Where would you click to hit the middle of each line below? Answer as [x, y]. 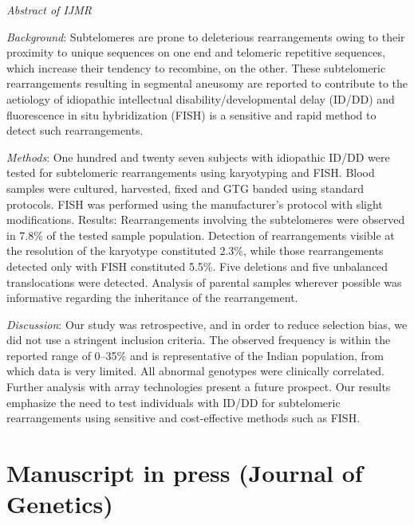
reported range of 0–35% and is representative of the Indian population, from [195, 355]
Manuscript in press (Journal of [185, 473]
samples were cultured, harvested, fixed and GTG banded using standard [185, 188]
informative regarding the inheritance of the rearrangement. [152, 298]
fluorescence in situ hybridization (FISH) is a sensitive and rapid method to [191, 114]
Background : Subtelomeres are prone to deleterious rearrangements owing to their [206, 36]
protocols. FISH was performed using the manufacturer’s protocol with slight [195, 204]
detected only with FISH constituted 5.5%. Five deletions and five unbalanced [197, 266]
